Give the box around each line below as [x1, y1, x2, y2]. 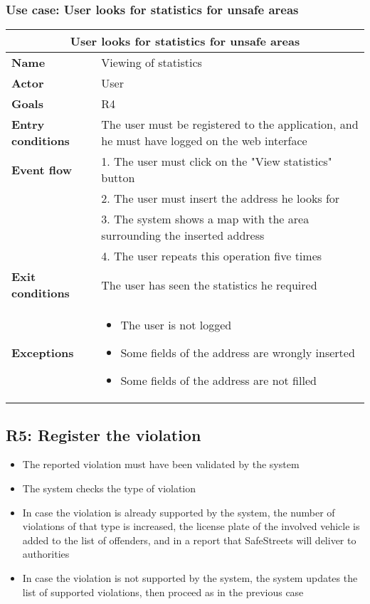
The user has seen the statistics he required [101, 276, 317, 293]
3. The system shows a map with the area [101, 211, 310, 228]
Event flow [11, 161, 72, 178]
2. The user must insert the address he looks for [101, 190, 340, 207]
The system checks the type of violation [22, 481, 196, 496]
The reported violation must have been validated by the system [22, 457, 300, 472]
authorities [22, 546, 70, 561]
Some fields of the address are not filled [120, 372, 317, 389]
